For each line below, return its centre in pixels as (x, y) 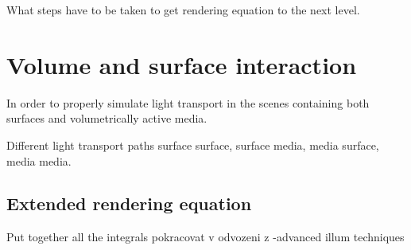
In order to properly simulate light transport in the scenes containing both (188, 102)
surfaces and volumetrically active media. (107, 118)
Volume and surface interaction (182, 64)
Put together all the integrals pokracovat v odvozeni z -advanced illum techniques (205, 237)
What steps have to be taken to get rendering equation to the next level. (183, 10)
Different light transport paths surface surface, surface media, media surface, (193, 145)
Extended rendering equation (129, 203)
